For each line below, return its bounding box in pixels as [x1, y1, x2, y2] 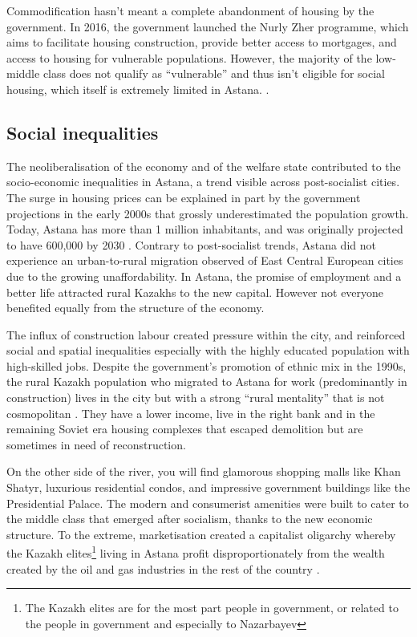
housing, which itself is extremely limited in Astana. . [6, 80, 269, 97]
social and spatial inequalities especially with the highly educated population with [6, 342, 410, 359]
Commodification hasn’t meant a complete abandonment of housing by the [6, 2, 374, 18]
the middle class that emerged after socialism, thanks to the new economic [6, 510, 373, 527]
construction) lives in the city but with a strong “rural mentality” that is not [6, 389, 385, 406]
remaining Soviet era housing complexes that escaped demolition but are [6, 420, 363, 437]
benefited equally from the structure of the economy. [6, 299, 265, 316]
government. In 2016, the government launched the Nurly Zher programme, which [6, 18, 409, 34]
